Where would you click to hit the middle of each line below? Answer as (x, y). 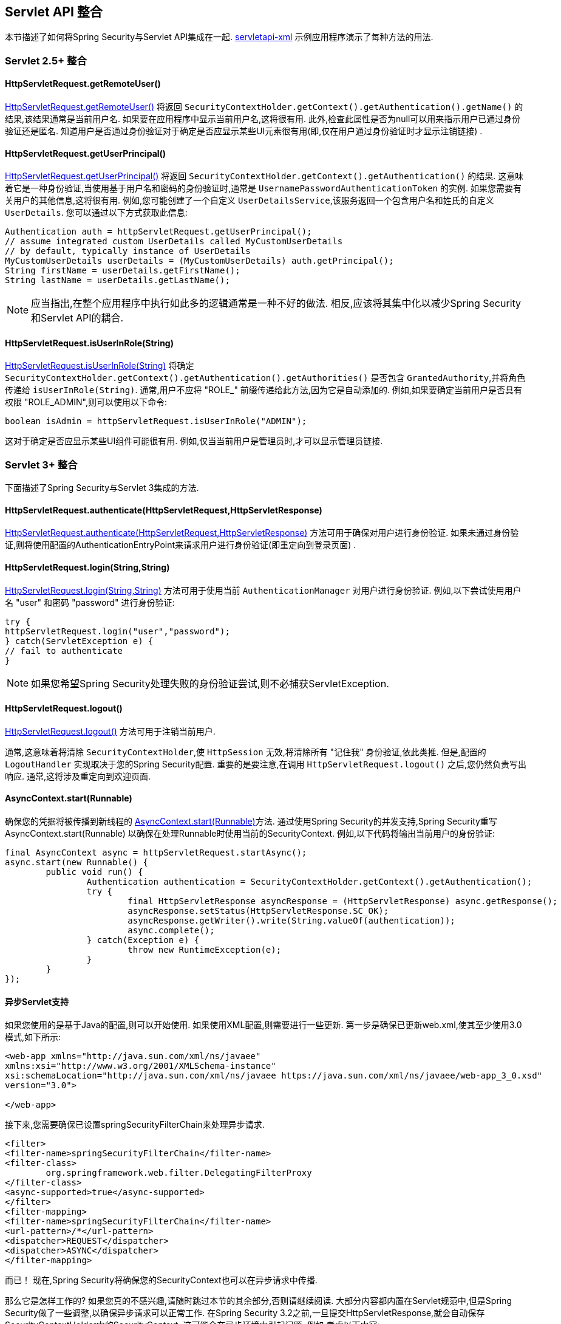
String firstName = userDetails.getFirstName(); (123, 271)
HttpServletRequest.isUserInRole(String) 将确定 (100, 366)
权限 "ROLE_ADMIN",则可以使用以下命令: (86, 402)
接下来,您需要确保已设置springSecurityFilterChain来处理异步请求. (135, 1125)
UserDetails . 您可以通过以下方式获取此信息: (96, 213)
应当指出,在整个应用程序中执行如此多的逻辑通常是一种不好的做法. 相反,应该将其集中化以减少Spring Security (276, 304)
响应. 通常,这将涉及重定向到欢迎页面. (78, 776)
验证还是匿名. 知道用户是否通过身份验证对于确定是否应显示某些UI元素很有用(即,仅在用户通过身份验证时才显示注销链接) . (244, 131)
